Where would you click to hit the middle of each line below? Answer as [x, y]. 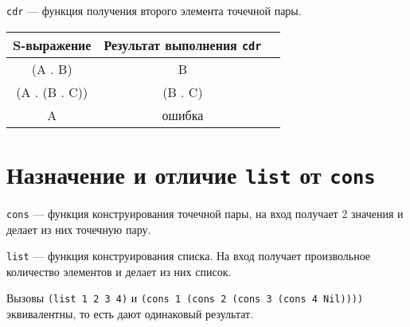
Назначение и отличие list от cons [191, 174]
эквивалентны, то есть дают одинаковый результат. [130, 314]
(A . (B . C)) [52, 91]
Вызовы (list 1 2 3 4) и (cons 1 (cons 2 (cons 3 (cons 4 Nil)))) [185, 298]
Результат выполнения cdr [183, 45]
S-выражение [52, 45]
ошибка [183, 115]
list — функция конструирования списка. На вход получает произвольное [189, 256]
